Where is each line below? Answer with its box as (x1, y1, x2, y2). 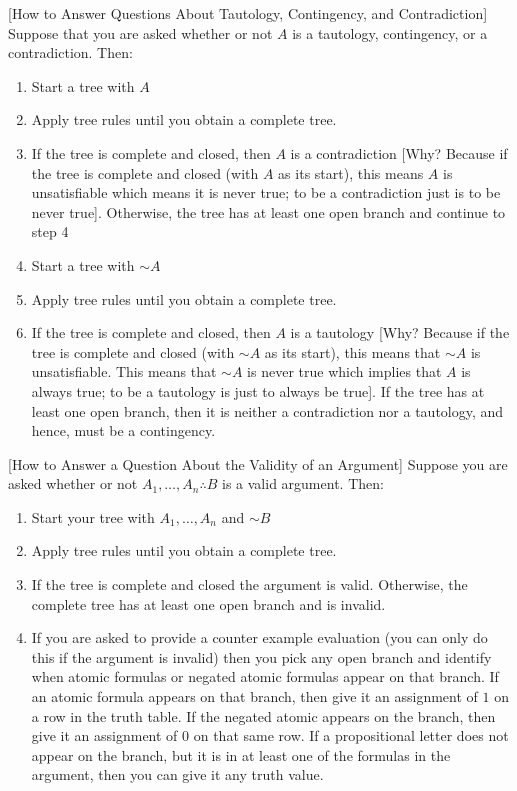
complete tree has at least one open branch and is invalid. (31, 593, 386, 614)
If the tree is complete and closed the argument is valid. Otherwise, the (31, 574, 468, 595)
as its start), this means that (264, 341, 441, 362)
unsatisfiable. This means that (31, 361, 217, 382)
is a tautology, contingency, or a (292, 22, 488, 43)
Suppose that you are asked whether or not (8, 22, 273, 43)
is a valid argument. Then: (222, 473, 384, 494)
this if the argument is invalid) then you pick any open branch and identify (31, 646, 492, 667)
